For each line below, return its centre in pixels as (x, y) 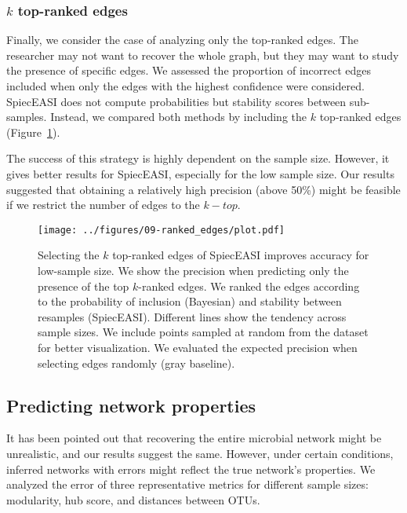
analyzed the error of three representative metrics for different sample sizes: (187, 484)
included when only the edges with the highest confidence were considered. (185, 86)
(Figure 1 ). (33, 132)
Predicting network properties (131, 405)
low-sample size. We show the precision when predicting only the (193, 270)
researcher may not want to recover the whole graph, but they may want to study (203, 55)
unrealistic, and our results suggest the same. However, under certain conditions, (200, 453)
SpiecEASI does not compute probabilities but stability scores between (176, 101)
